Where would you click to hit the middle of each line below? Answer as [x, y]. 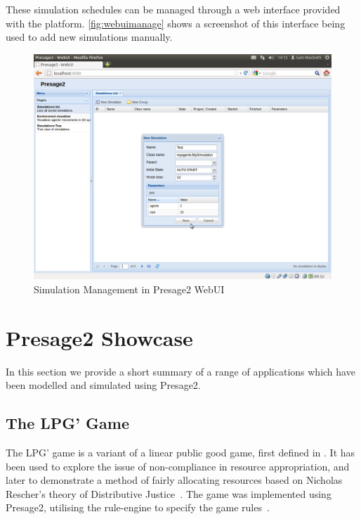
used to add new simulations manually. [89, 37]
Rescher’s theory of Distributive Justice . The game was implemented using [169, 493]
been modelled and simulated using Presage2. [103, 385]
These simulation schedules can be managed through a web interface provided [173, 9]
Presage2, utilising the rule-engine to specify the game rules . [138, 507]
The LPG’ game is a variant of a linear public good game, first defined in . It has [180, 452]
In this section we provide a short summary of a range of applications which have [180, 371]
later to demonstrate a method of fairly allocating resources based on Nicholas [174, 480]
